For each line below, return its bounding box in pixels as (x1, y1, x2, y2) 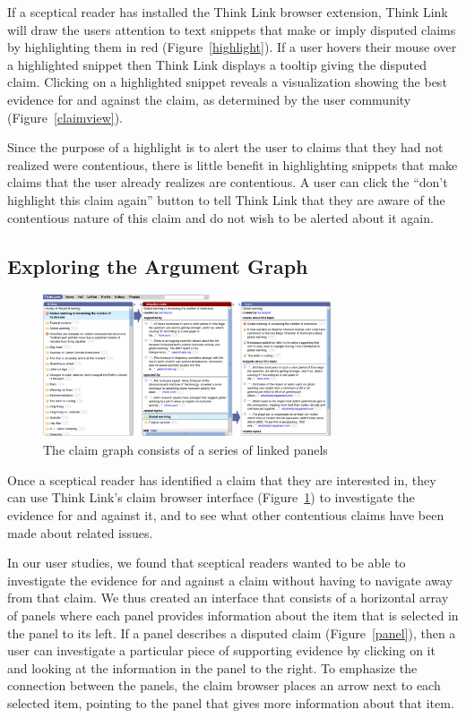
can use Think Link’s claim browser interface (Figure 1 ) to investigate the (7, 488, 415, 507)
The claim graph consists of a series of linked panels (43, 440, 328, 459)
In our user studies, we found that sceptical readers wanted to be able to (7, 553, 406, 572)
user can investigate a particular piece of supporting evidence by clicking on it (7, 641, 436, 660)
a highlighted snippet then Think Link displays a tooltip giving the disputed (7, 55, 427, 73)
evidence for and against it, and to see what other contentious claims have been (7, 506, 444, 525)
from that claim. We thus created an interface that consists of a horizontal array (7, 588, 449, 607)
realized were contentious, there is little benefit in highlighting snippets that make (7, 155, 458, 174)
